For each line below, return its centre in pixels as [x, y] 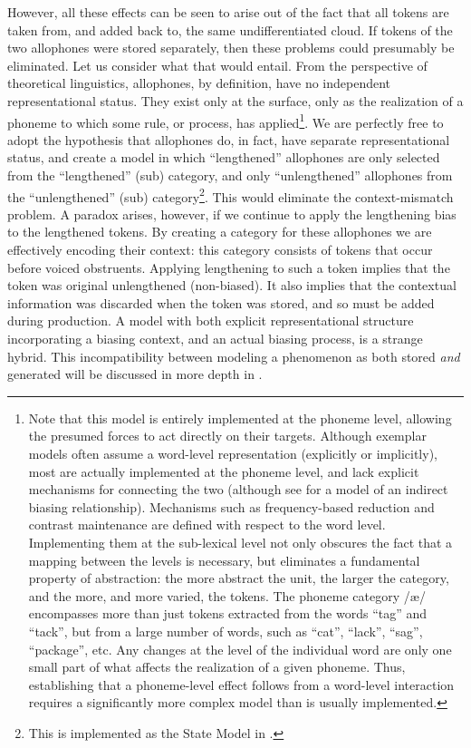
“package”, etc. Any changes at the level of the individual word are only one [240, 649]
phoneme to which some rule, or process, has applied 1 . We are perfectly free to [226, 121]
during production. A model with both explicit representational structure [211, 321]
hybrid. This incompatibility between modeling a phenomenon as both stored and [234, 356]
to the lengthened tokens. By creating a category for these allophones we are [220, 232]
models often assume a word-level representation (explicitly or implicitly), [233, 453]
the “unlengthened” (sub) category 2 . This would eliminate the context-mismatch [231, 195]
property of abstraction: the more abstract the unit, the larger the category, [239, 578]
